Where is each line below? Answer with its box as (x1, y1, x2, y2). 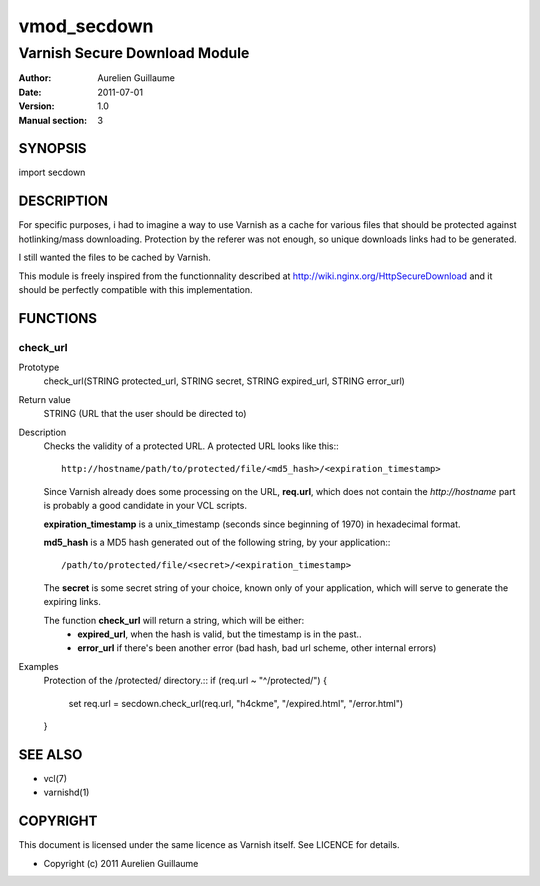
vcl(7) (43, 772, 68, 784)
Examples (18, 660, 59, 672)
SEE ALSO (18, 746, 83, 763)
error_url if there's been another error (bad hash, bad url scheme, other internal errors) (77, 642, 437, 654)
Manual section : (18, 114, 88, 126)
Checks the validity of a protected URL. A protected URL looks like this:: (43, 440, 339, 452)
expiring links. (43, 596, 102, 608)
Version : (18, 100, 55, 112)
